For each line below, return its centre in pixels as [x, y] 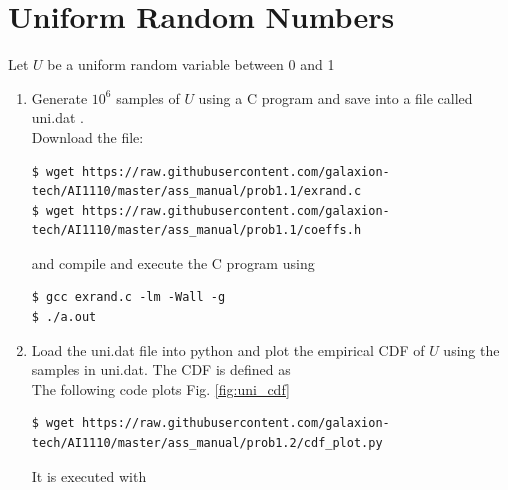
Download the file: [87, 136]
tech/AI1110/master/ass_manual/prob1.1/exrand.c [196, 191]
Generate [59, 97]
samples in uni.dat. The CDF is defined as [161, 369]
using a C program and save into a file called [335, 97]
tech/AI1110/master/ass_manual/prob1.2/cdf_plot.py [207, 443]
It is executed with [89, 475]
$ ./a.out [64, 317]
